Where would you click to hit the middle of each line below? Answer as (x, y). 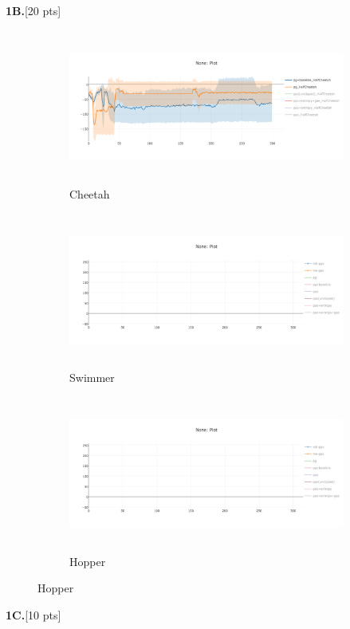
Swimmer (92, 377)
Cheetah (90, 194)
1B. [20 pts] (33, 10)
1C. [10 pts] (33, 614)
